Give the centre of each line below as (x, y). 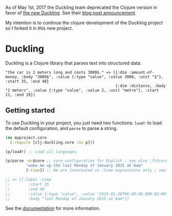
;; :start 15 (27, 184)
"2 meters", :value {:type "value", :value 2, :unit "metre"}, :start (82, 90)
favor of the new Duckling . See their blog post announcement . (71, 13)
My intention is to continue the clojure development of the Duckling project (84, 23)
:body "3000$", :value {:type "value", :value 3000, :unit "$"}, (92, 77)
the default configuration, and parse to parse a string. (61, 128)
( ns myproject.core (26, 138)
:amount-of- (142, 72)
